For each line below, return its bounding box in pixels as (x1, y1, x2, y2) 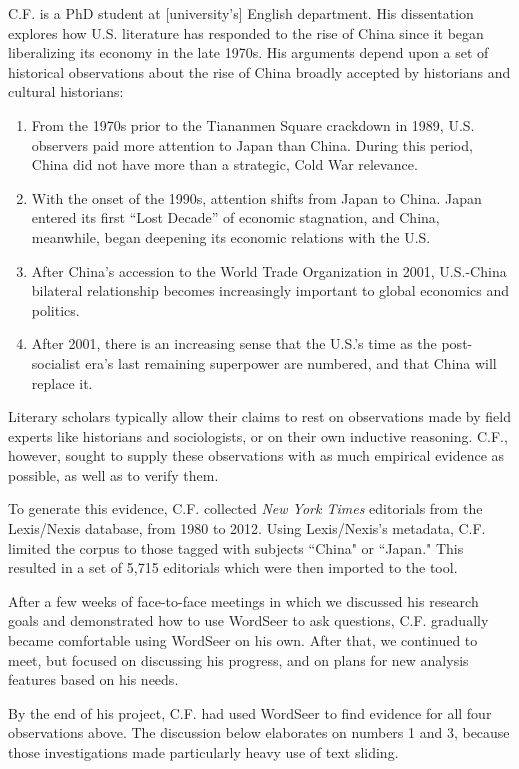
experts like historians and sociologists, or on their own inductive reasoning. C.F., (8, 425, 508, 446)
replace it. (31, 372, 93, 393)
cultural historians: (8, 81, 124, 102)
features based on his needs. (8, 669, 179, 690)
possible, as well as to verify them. (8, 464, 219, 485)
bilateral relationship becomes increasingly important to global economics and (31, 280, 510, 301)
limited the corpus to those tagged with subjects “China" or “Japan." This (8, 537, 464, 558)
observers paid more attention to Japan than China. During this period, (31, 134, 473, 155)
